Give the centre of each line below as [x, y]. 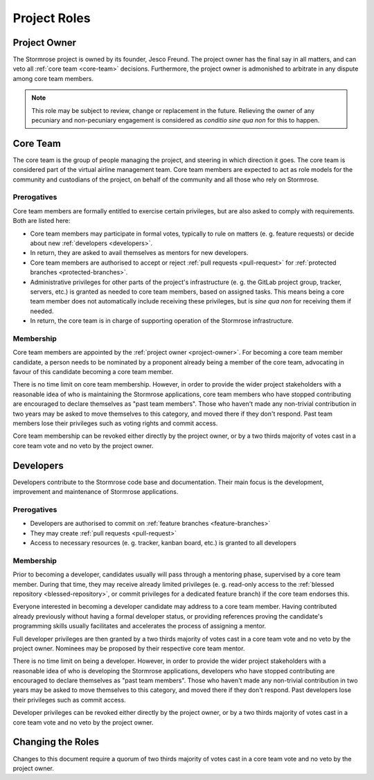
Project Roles [52, 18]
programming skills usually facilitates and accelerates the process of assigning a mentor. [140, 626]
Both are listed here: [42, 221]
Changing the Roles [56, 742]
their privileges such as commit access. [69, 700]
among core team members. [53, 78]
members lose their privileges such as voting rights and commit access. [115, 423]
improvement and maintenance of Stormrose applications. [96, 492]
